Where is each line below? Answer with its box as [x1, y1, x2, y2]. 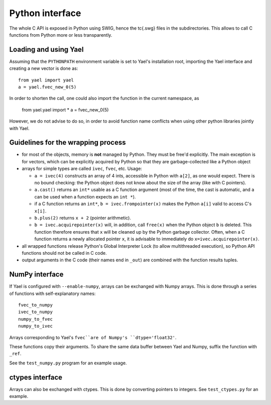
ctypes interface [9, 373, 63, 381]
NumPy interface [9, 270, 64, 279]
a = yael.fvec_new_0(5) [18, 84, 77, 90]
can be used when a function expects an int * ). [34, 193, 136, 199]
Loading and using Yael [9, 45, 84, 54]
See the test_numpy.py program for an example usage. [9, 360, 127, 366]
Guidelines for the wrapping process [9, 138, 126, 147]
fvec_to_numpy [18, 302, 53, 308]
